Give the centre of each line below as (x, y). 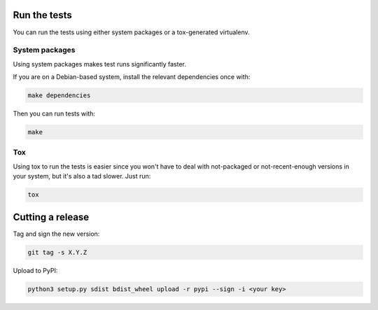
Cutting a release (51, 217)
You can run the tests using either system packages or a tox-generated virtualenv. (131, 32)
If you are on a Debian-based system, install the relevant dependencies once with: (132, 77)
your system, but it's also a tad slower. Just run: (82, 176)
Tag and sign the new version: (56, 234)
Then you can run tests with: (54, 114)
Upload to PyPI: (35, 270)
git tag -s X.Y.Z (57, 252)
